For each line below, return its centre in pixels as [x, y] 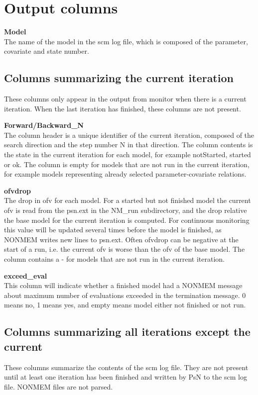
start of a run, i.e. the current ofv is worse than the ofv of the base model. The [125, 249]
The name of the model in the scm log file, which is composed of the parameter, [126, 41]
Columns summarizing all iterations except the [127, 332]
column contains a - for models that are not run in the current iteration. [114, 259]
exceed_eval [26, 275]
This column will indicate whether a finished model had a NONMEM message [123, 285]
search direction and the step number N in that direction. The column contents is [129, 145]
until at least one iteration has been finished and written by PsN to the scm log [126, 377]
